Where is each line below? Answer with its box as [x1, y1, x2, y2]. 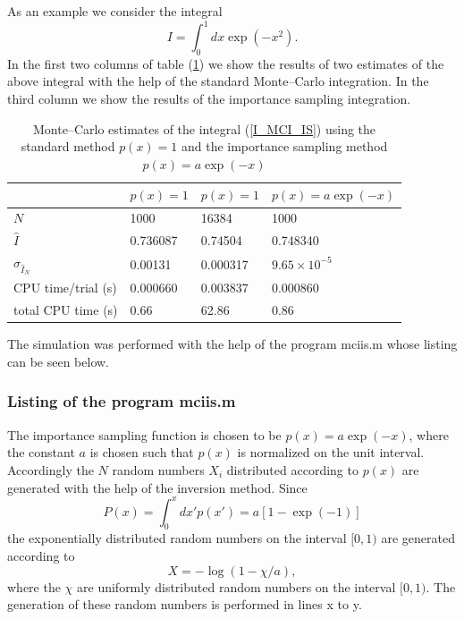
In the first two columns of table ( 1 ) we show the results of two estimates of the [7, 54, 444, 72]
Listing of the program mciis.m [7, 390, 236, 412]
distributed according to [226, 460, 359, 479]
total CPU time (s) [13, 301, 118, 319]
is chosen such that [89, 443, 194, 462]
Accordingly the [7, 460, 94, 479]
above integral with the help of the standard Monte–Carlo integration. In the [7, 72, 429, 90]
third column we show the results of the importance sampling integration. [7, 89, 411, 108]
